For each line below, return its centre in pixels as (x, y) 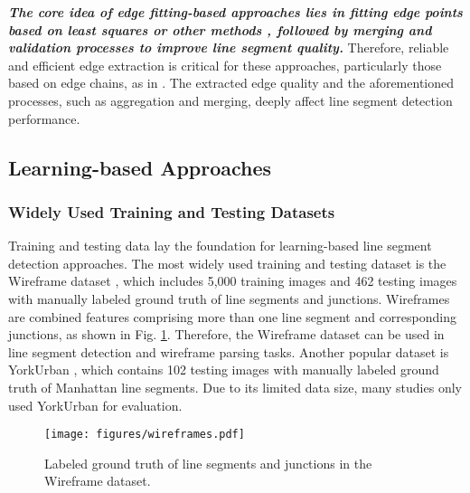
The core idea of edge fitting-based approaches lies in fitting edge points (235, 12)
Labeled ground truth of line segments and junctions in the (208, 463)
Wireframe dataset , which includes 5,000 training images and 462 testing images (233, 281)
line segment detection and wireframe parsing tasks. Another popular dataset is (229, 351)
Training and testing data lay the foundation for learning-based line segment (220, 246)
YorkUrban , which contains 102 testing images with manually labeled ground (224, 370)
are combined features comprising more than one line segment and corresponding (232, 316)
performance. (44, 118)
